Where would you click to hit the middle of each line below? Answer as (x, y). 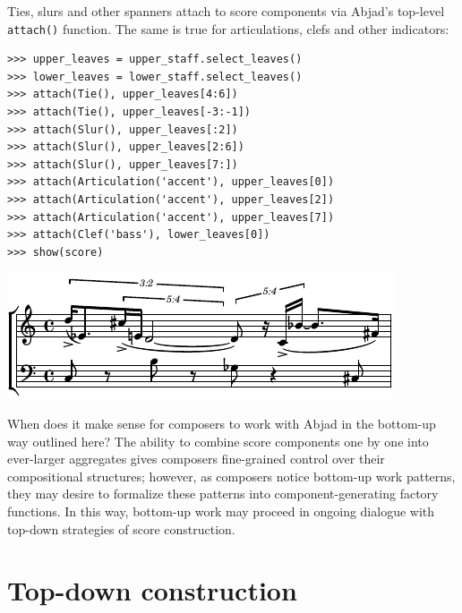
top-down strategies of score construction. (121, 528)
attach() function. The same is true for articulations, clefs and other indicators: (228, 28)
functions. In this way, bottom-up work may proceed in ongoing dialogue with (221, 511)
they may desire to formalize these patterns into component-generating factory (223, 494)
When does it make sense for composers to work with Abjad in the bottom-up (222, 423)
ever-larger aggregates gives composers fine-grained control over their (196, 459)
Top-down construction (152, 590)
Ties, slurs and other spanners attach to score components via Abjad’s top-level (226, 11)
